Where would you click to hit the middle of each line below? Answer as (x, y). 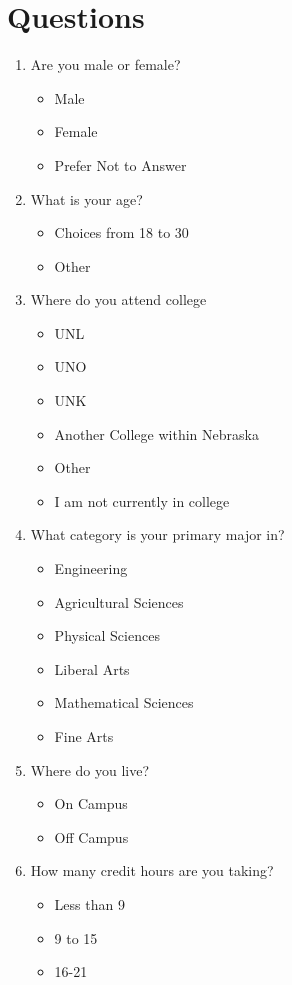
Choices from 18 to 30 (121, 232)
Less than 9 (89, 903)
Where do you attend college (118, 299)
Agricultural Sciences (119, 601)
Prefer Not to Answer (120, 164)
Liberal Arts (92, 668)
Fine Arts (84, 736)
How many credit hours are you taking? (152, 870)
